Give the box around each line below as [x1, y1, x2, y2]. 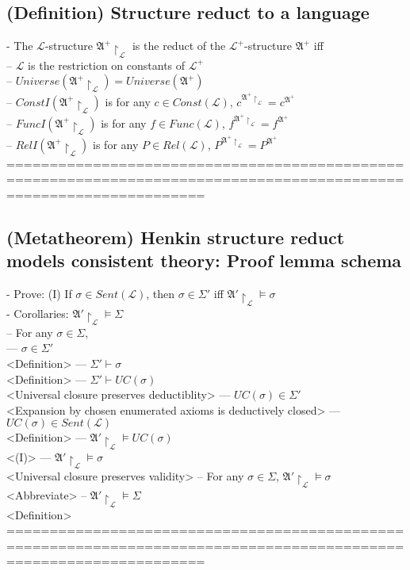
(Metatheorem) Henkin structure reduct [6, 225, 345, 249]
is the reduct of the [132, 37, 226, 54]
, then [146, 285, 175, 302]
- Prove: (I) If [6, 285, 72, 302]
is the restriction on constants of [28, 56, 186, 73]
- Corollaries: [6, 304, 69, 321]
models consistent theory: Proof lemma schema [6, 248, 402, 273]
